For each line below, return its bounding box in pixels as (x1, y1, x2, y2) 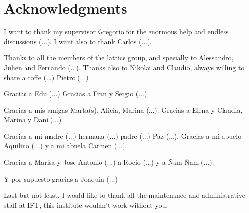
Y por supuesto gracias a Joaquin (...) (4, 173, 118, 184)
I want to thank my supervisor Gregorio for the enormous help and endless (4, 27, 229, 37)
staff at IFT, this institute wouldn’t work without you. (4, 199, 168, 210)
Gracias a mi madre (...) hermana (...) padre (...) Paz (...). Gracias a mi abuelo (4, 131, 242, 141)
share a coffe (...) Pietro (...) (4, 72, 89, 82)
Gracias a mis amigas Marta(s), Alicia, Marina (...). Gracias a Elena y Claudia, (4, 105, 243, 115)
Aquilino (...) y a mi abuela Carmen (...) (4, 140, 125, 151)
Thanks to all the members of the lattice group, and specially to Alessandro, (4, 53, 234, 63)
